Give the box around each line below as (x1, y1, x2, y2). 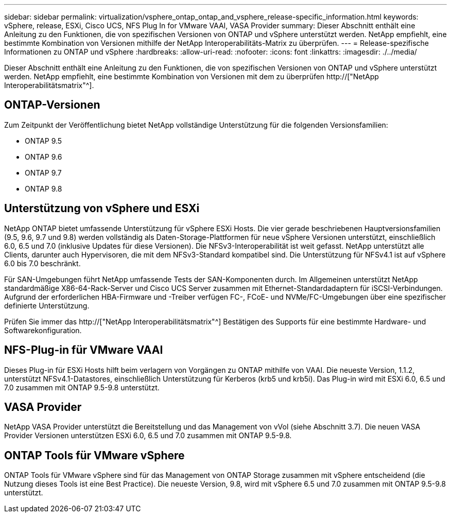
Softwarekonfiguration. (4, 325, 82, 335)
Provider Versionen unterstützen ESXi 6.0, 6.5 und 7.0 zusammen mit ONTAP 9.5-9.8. (4, 431, 292, 440)
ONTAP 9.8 (25, 184, 62, 193)
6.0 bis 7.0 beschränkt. (4, 258, 81, 268)
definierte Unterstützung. (4, 301, 90, 310)
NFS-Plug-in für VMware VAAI (4, 343, 163, 357)
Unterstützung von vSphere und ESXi (4, 202, 200, 215)
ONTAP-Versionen (4, 98, 100, 112)
